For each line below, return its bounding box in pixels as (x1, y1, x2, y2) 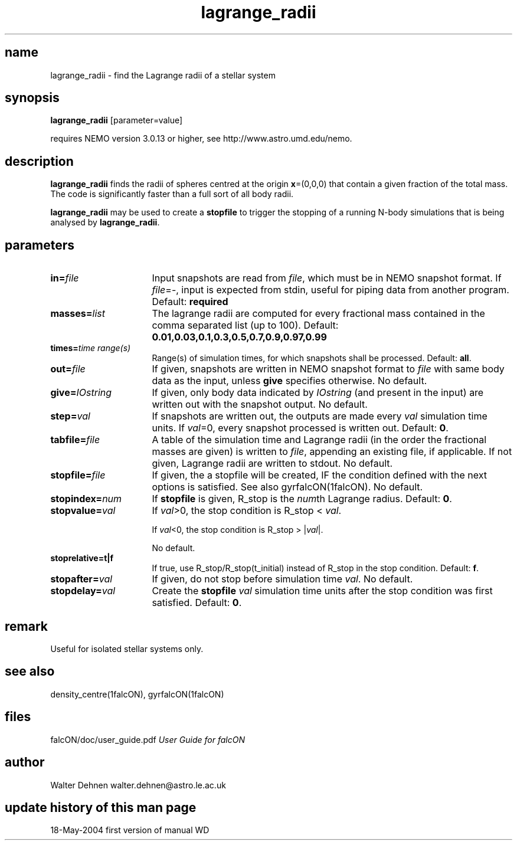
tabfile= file (50, 434, 100, 446)
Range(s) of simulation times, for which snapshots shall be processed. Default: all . (152, 353, 472, 363)
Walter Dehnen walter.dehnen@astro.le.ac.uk (50, 780, 226, 790)
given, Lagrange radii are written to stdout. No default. (152, 457, 393, 470)
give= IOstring (50, 387, 112, 399)
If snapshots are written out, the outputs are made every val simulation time (152, 410, 487, 422)
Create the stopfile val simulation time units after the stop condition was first (152, 585, 493, 597)
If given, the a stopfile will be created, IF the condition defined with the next (152, 469, 487, 482)
